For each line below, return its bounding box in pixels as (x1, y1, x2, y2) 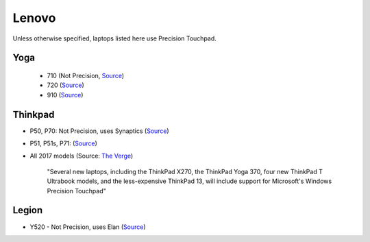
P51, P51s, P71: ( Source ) (29, 139, 97, 147)
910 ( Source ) (47, 90, 84, 99)
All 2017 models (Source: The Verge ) (29, 152, 134, 160)
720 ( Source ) (47, 81, 85, 89)
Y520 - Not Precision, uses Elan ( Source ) (29, 223, 147, 231)
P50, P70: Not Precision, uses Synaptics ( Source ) (29, 127, 169, 135)
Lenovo (12, 10, 56, 25)
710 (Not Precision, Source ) (47, 71, 125, 80)
